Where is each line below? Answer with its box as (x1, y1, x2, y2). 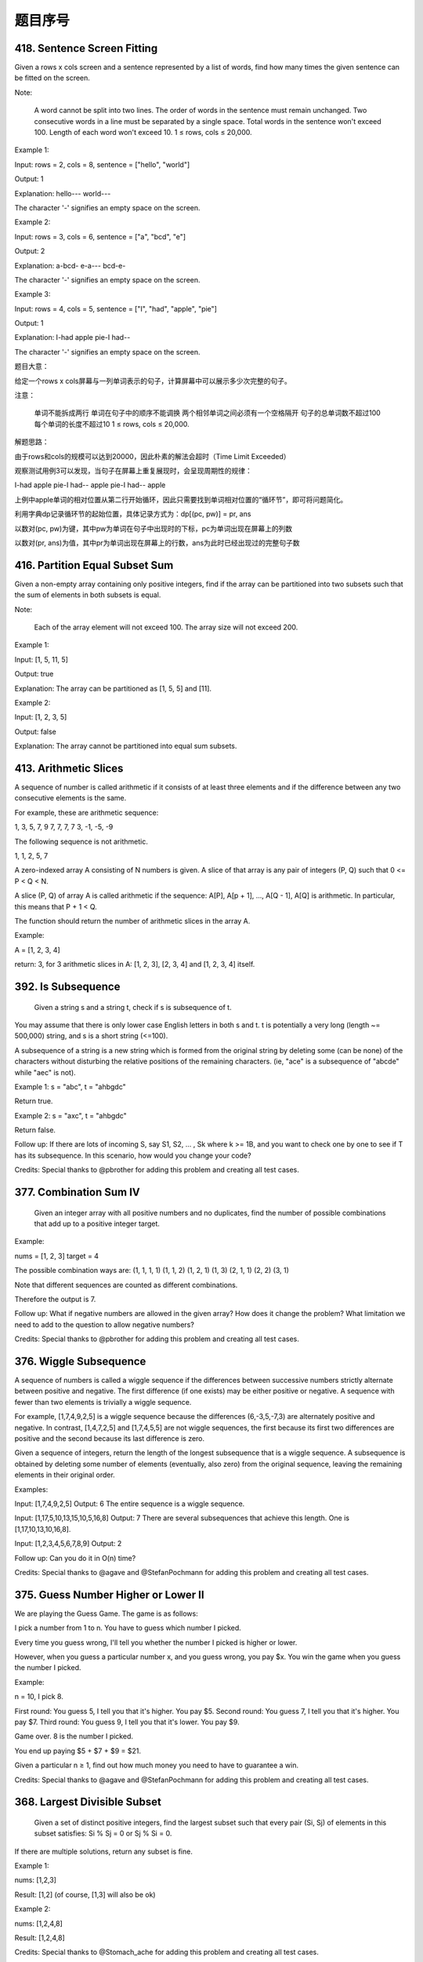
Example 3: (14, 290, 51, 299)
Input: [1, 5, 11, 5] (14, 655, 68, 664)
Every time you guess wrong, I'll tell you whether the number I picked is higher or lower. (14, 1637, 298, 1647)
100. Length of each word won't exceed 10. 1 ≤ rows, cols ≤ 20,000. (34, 128, 252, 137)
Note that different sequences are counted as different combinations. (14, 1280, 238, 1289)
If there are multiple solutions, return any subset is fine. (14, 1847, 193, 1856)
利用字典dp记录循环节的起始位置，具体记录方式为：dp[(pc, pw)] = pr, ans (14, 509, 251, 519)
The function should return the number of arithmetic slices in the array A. (14, 916, 251, 925)
